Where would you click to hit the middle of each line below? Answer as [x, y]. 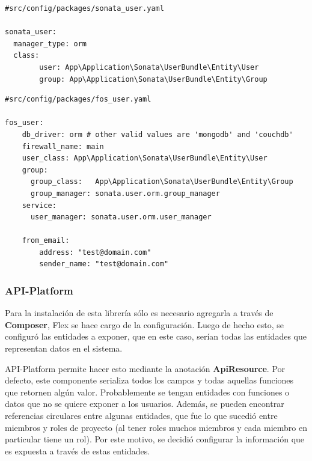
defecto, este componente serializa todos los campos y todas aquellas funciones [149, 380]
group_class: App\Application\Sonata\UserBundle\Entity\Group [162, 182]
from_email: [46, 241]
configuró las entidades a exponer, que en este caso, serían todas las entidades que [156, 336]
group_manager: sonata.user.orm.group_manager [125, 193]
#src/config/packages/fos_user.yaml [78, 99]
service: [39, 205]
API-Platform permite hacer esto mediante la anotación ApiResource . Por [145, 368]
